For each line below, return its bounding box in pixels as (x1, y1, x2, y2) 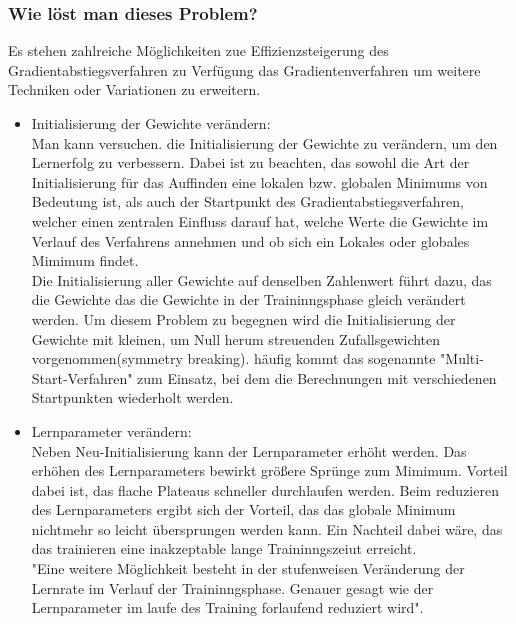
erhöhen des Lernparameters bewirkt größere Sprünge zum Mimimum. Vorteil (31, 460, 508, 481)
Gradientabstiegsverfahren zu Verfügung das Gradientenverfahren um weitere (8, 59, 481, 80)
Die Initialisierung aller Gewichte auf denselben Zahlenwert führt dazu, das (31, 269, 492, 290)
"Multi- (440, 348, 484, 369)
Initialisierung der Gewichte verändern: (31, 113, 271, 133)
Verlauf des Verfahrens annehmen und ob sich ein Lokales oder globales (31, 230, 470, 251)
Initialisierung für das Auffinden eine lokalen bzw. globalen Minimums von (31, 171, 488, 192)
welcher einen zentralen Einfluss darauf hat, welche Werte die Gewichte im (31, 210, 489, 231)
